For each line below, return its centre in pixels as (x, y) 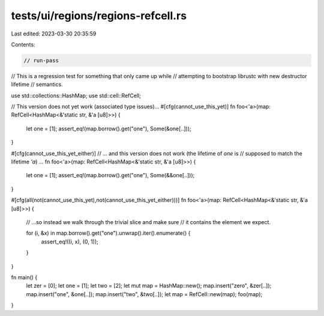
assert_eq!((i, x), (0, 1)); (70, 242)
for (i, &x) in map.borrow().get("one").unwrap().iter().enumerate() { (108, 233)
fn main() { (24, 277)
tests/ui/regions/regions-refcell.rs (99, 16)
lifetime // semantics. (37, 85)
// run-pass (41, 60)
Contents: (23, 44)
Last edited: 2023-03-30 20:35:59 (54, 34)
